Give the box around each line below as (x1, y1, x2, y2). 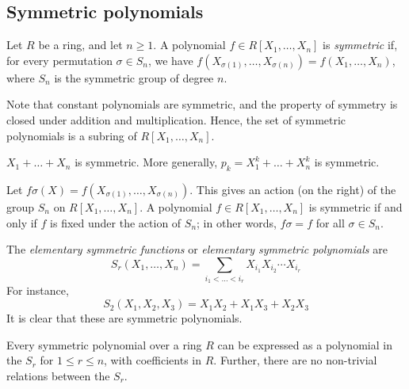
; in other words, (197, 214, 277, 231)
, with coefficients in (104, 352, 202, 368)
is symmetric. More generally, (75, 154, 218, 170)
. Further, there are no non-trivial (213, 352, 377, 368)
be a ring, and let (38, 36, 123, 53)
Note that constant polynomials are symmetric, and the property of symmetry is (6, 96, 398, 113)
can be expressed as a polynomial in (217, 336, 392, 353)
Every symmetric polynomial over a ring (6, 336, 202, 353)
